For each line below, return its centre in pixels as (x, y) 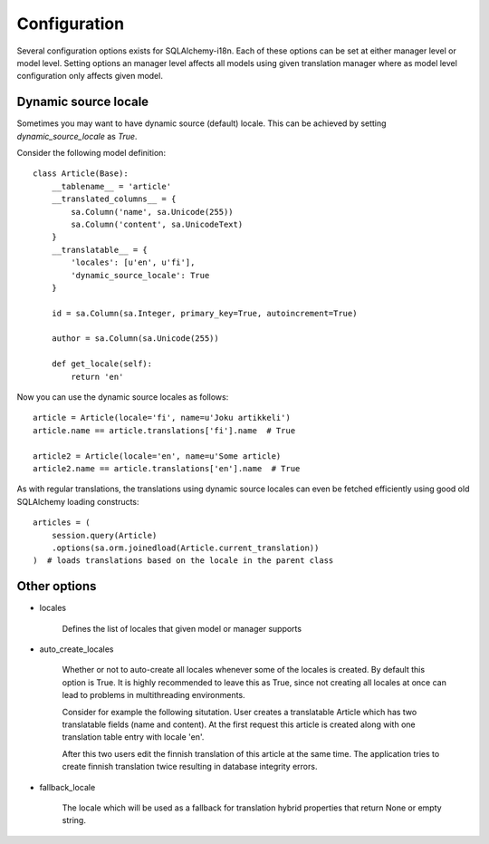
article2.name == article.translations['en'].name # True (167, 468)
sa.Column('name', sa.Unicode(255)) (153, 212)
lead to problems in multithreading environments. (153, 695)
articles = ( (62, 523)
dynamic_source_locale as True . (77, 136)
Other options (57, 586)
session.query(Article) (104, 535)
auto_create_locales (77, 649)
